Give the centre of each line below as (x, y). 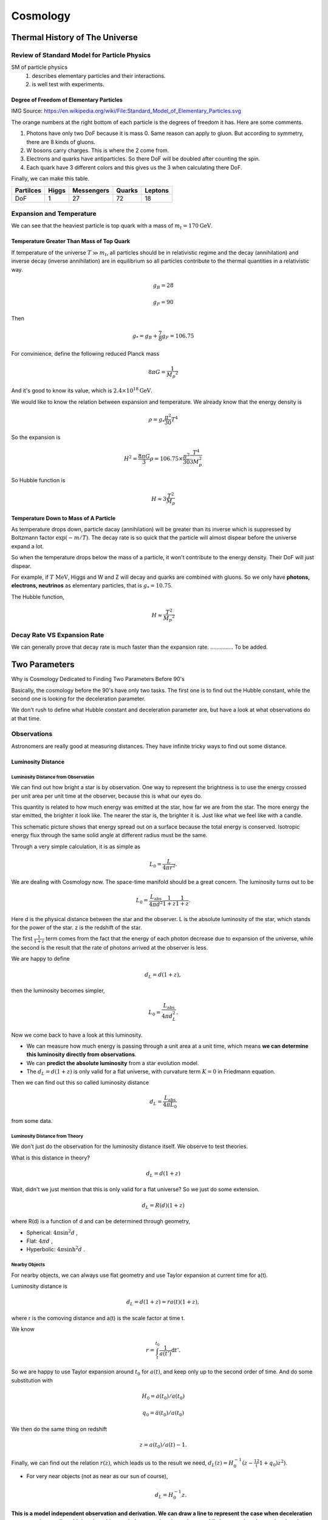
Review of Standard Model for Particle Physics (81, 55)
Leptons (157, 190)
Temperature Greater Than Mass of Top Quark (71, 241)
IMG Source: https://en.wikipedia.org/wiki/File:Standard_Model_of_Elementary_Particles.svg (126, 111)
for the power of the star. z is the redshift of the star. (77, 927)
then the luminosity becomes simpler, (58, 990)
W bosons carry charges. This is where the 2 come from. (98, 150)
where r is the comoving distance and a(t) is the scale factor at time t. (98, 1318)
